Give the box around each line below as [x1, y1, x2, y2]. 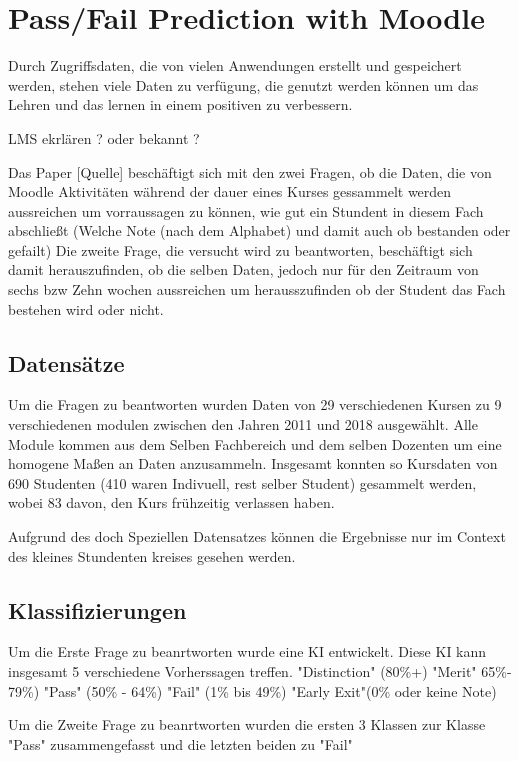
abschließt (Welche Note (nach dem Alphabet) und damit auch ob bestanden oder [8, 220, 511, 241]
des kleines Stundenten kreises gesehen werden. [8, 545, 296, 566]
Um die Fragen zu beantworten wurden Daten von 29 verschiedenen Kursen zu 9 [8, 394, 502, 415]
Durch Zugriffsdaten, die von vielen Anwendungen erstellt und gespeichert [8, 55, 462, 76]
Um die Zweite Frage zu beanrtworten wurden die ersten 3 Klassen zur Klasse [8, 714, 486, 735]
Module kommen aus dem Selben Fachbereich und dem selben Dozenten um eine [8, 433, 502, 454]
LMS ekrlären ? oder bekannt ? [8, 127, 200, 148]
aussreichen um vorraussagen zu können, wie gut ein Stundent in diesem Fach [8, 200, 484, 221]
